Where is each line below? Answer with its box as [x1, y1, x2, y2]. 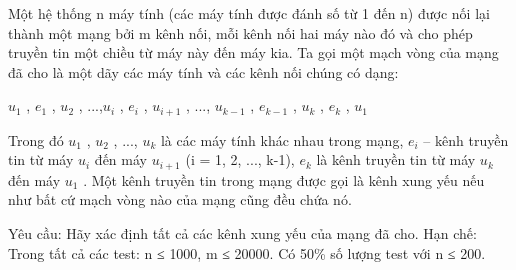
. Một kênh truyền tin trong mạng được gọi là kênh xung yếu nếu [83, 169, 485, 190]
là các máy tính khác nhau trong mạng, [160, 129, 404, 150]
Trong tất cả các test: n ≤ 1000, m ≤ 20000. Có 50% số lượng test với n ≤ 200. [8, 242, 486, 263]
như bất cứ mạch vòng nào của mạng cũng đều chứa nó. [8, 189, 352, 210]
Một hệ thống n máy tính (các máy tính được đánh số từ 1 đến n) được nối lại [8, 3, 490, 23]
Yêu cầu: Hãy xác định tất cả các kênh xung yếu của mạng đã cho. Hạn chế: [8, 223, 477, 244]
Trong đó [8, 129, 64, 150]
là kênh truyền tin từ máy [316, 149, 476, 170]
